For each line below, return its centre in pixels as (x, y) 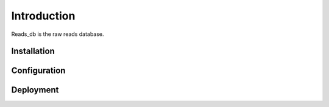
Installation (33, 51)
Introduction (43, 16)
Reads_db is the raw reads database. (58, 34)
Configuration (38, 71)
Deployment (35, 90)
